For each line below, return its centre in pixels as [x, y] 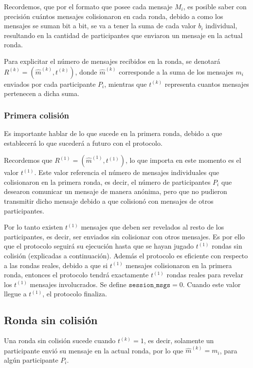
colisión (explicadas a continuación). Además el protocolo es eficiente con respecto [126, 255]
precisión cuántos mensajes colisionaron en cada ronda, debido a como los [114, 16]
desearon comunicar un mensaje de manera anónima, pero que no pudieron [116, 191]
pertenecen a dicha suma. [42, 93]
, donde [86, 71]
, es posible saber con [215, 6]
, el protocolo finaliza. [75, 294]
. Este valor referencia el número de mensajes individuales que [127, 172]
